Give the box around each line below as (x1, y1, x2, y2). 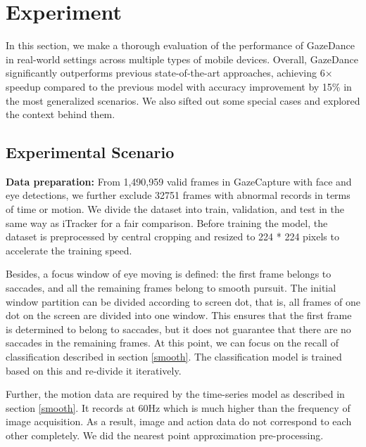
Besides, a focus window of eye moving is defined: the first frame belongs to (6, 266, 332, 281)
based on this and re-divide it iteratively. (6, 363, 182, 377)
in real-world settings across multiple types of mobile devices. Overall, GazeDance (6, 51, 358, 66)
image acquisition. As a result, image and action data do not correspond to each (6, 414, 352, 429)
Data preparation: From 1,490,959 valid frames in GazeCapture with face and (6, 174, 352, 188)
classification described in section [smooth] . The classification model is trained (6, 349, 342, 364)
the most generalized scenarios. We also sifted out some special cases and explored (6, 93, 360, 108)
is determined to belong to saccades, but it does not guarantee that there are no (6, 321, 351, 336)
